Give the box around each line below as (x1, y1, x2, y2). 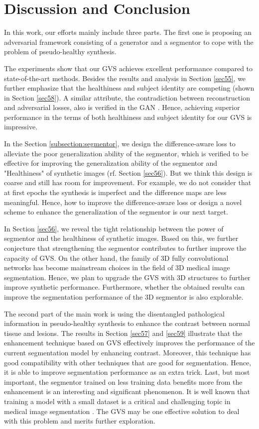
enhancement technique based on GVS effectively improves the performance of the (4, 337, 255, 348)
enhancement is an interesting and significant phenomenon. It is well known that (4, 386, 250, 397)
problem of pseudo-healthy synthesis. (4, 46, 117, 57)
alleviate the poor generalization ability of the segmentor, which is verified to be (4, 148, 249, 158)
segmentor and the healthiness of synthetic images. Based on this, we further (4, 233, 239, 243)
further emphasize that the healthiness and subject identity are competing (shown (4, 83, 255, 93)
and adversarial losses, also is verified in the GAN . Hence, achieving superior (4, 102, 240, 112)
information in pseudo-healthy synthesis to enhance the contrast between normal (4, 318, 251, 328)
